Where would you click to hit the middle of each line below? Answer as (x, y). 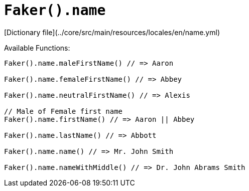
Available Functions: (37, 48)
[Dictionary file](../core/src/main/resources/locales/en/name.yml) (112, 32)
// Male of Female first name (64, 111)
